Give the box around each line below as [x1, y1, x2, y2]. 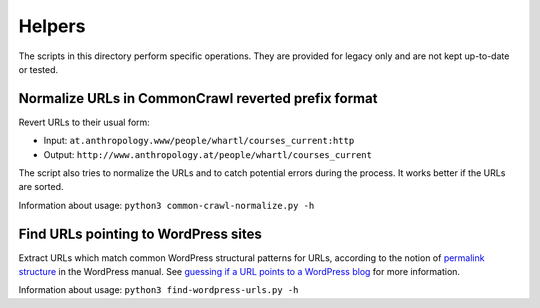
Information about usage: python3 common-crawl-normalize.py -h [18, 199, 315, 211]
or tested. [18, 63, 59, 75]
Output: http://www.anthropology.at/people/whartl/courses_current [43, 148, 372, 160]
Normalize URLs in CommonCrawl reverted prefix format [18, 90, 378, 107]
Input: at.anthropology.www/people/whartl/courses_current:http [43, 135, 355, 147]
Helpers [18, 15, 86, 37]
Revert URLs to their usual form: [18, 116, 150, 128]
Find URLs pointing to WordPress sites [18, 225, 262, 242]
